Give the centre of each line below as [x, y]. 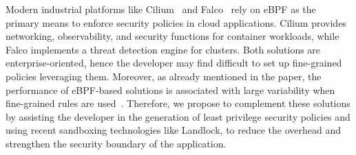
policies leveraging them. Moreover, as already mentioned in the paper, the [164, 76]
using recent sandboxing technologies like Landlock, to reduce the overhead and [174, 130]
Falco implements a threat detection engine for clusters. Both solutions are [163, 49]
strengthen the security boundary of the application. [116, 143]
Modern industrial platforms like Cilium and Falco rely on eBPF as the [161, 9]
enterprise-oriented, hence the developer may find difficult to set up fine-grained [174, 63]
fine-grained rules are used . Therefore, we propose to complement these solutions [178, 103]
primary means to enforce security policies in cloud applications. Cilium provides [176, 22]
